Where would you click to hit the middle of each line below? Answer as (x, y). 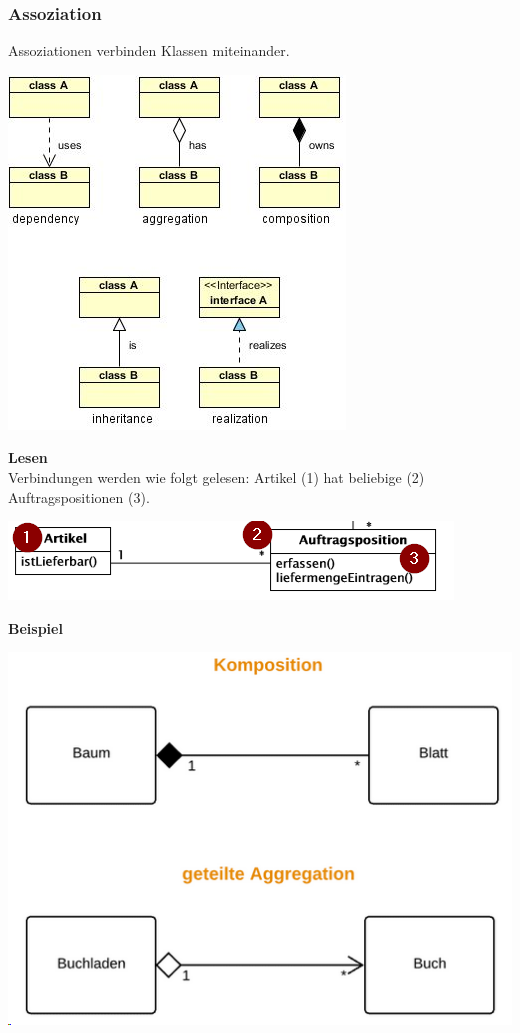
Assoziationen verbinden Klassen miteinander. (149, 50)
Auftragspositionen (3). (79, 496)
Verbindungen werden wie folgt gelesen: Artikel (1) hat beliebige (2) (216, 477)
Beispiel (35, 627)
